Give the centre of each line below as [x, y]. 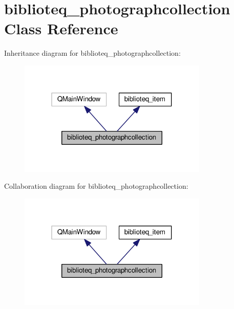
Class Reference [61, 28]
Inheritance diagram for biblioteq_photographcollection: [92, 53]
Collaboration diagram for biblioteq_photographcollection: [96, 186]
